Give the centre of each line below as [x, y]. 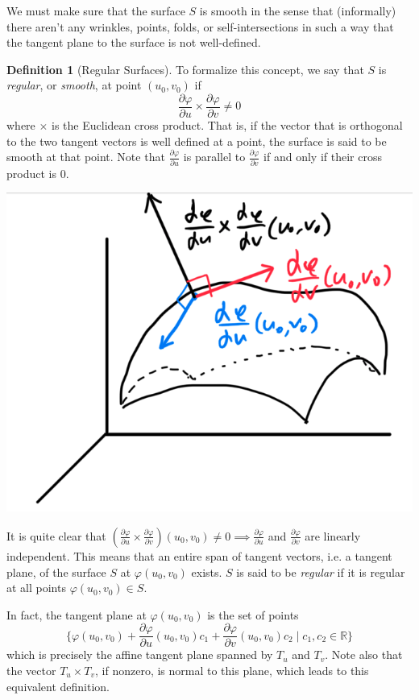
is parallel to [214, 157]
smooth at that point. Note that [86, 157]
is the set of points [253, 614]
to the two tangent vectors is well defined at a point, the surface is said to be [197, 141]
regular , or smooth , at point [74, 85]
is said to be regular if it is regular [321, 572]
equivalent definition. [58, 686]
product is [31, 173]
